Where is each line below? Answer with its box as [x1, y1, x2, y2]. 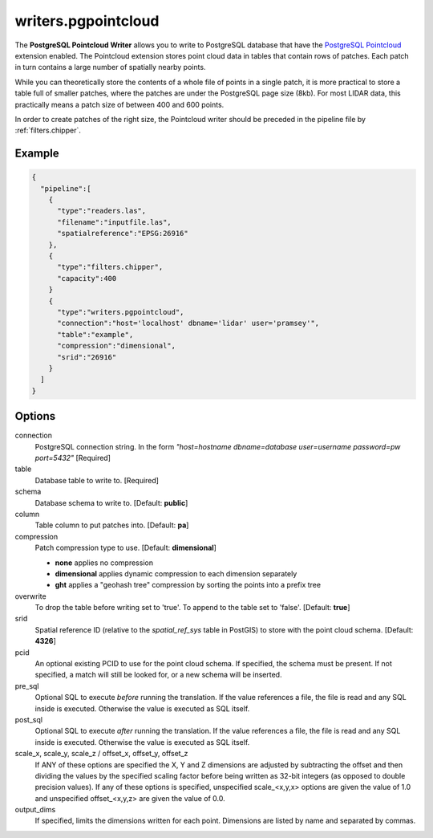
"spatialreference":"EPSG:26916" [57, 229, 188, 238]
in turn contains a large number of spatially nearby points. [14, 63, 206, 72]
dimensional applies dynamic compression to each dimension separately [55, 568, 297, 578]
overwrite [14, 591, 47, 601]
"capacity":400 [57, 274, 117, 283]
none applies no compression [55, 558, 154, 567]
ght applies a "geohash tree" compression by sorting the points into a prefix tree [55, 580, 321, 590]
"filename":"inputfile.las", [57, 218, 172, 226]
